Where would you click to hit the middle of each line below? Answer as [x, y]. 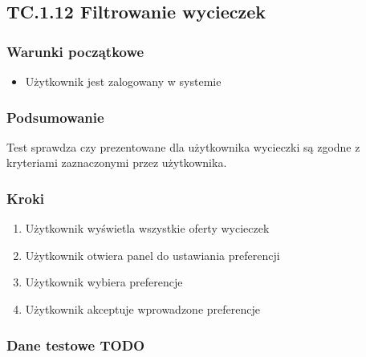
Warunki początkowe [75, 51]
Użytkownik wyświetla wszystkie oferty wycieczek [147, 228]
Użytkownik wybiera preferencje [104, 282]
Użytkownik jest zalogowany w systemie [123, 81]
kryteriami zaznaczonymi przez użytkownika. [117, 162]
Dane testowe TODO [76, 345]
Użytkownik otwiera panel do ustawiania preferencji [152, 255]
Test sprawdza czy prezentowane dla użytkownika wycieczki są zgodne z [183, 146]
